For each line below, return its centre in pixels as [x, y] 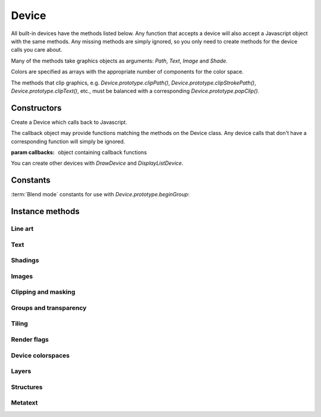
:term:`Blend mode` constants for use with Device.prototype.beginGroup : [100, 195]
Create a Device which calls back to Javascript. [69, 122]
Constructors [36, 108]
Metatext [24, 403]
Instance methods [45, 211]
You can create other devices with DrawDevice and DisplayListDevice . [97, 163]
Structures [27, 387]
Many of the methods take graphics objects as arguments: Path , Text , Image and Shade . [119, 61]
